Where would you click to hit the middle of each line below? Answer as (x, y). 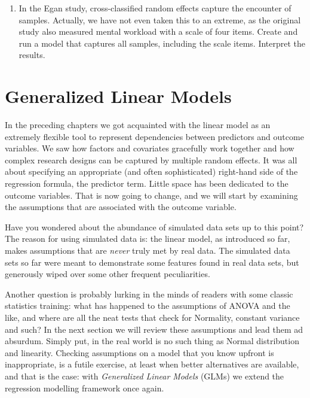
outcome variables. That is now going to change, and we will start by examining (151, 195)
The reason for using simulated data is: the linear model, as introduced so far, (148, 239)
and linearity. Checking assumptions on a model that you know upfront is (139, 352)
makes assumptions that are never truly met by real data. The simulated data (148, 250)
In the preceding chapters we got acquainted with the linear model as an (138, 125)
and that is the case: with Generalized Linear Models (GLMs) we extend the (145, 376)
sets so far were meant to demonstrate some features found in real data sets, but (152, 262)
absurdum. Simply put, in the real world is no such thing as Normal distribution (152, 341)
